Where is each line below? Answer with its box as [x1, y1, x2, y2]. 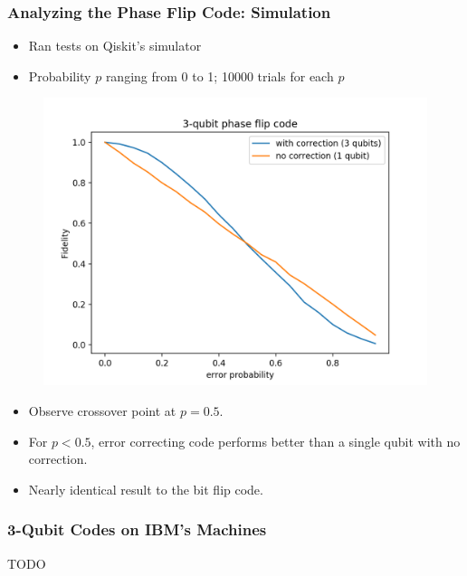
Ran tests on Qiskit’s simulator [28, 36, 202, 55]
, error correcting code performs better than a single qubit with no [91, 431, 461, 450]
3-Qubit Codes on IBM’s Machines [7, 518, 267, 541]
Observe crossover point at [28, 401, 176, 420]
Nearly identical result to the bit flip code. [28, 479, 263, 498]
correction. [28, 449, 88, 468]
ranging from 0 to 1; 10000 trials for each [105, 66, 334, 85]
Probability [28, 66, 91, 85]
